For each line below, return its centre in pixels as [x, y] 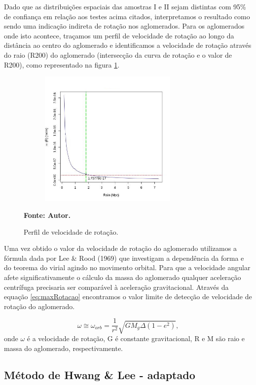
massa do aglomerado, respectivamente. [63, 348]
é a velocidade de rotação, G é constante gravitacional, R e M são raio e [136, 338]
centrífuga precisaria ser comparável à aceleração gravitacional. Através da [116, 287]
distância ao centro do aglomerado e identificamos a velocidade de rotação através [128, 45]
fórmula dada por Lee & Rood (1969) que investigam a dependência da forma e [124, 258]
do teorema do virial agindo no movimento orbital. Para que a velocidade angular [127, 267]
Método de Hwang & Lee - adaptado [100, 374]
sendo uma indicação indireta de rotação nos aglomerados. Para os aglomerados [124, 26]
